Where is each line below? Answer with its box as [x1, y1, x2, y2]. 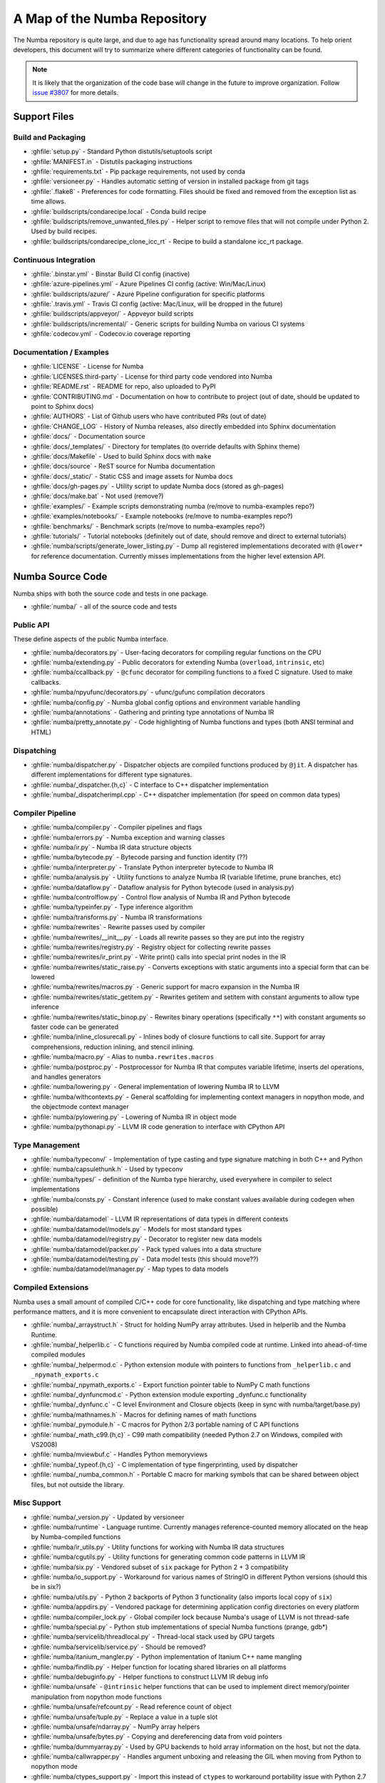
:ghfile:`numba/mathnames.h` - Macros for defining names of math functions [31, 1410, 257, 1419]
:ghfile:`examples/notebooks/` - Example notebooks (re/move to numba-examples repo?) [31, 512, 293, 521]
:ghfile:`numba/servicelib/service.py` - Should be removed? [31, 1642, 206, 1651]
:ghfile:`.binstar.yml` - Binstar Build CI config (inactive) [31, 270, 190, 278]
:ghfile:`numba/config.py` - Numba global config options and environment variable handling [31, 698, 301, 706]
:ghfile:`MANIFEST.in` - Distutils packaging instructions [31, 157, 192, 165]
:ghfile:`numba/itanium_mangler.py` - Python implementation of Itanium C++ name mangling [31, 1652, 302, 1661]
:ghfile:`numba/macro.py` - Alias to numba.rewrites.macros [31, 1053, 215, 1061]
